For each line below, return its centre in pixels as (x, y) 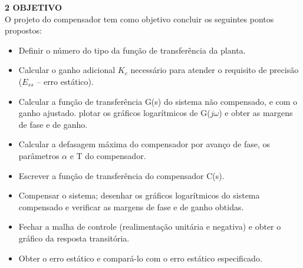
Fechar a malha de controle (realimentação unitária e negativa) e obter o (150, 226)
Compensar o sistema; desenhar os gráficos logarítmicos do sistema (139, 195)
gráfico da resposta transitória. (74, 238)
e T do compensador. (108, 155)
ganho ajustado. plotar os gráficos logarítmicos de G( (114, 113)
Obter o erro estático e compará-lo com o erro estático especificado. (140, 258)
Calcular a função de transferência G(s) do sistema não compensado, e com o (158, 101)
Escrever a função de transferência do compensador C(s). (121, 175)
